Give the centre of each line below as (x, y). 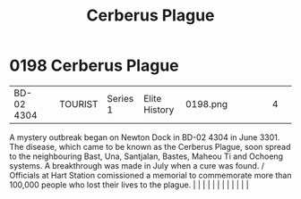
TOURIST (79, 104)
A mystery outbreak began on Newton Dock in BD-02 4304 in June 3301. (145, 137)
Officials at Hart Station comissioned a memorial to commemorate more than (150, 175)
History (159, 110)
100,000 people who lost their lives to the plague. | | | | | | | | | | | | (129, 185)
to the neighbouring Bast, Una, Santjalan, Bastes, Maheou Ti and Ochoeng (146, 156)
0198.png (206, 104)
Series (120, 98)
